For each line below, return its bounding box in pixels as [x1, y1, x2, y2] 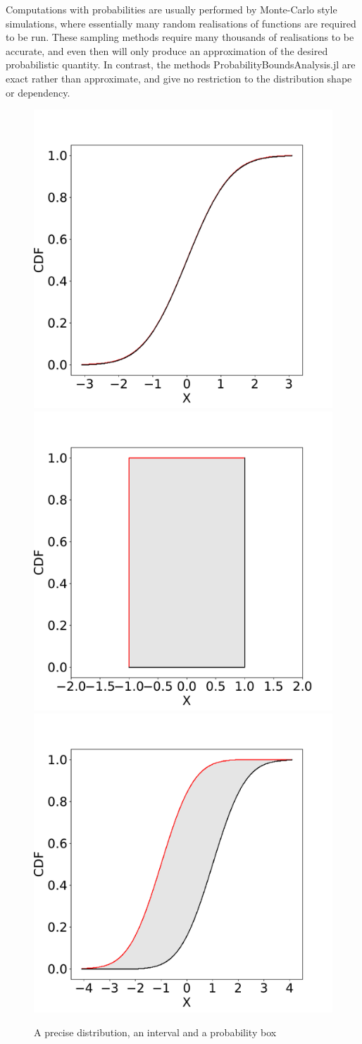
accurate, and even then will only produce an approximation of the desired [6, 43, 328, 58]
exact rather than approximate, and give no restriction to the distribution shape [6, 70, 352, 85]
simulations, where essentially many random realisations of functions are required [6, 16, 356, 30]
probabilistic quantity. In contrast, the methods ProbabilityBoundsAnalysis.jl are [6, 57, 356, 72]
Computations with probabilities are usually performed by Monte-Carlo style [6, 2, 337, 16]
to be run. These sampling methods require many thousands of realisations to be [6, 30, 354, 44]
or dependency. [6, 85, 70, 99]
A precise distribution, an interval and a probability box [34, 1024, 277, 1039]
